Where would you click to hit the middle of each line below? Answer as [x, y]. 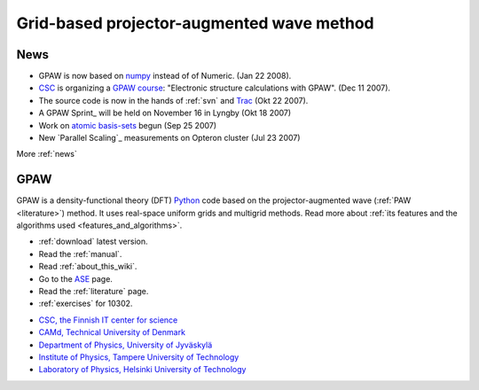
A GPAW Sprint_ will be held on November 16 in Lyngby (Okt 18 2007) [165, 113]
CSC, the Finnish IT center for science [108, 320]
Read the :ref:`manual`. [80, 253]
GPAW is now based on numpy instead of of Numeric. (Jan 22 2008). [165, 76]
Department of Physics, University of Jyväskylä [126, 345]
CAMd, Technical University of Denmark [112, 332]
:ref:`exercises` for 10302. [86, 304]
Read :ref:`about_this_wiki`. [88, 267]
